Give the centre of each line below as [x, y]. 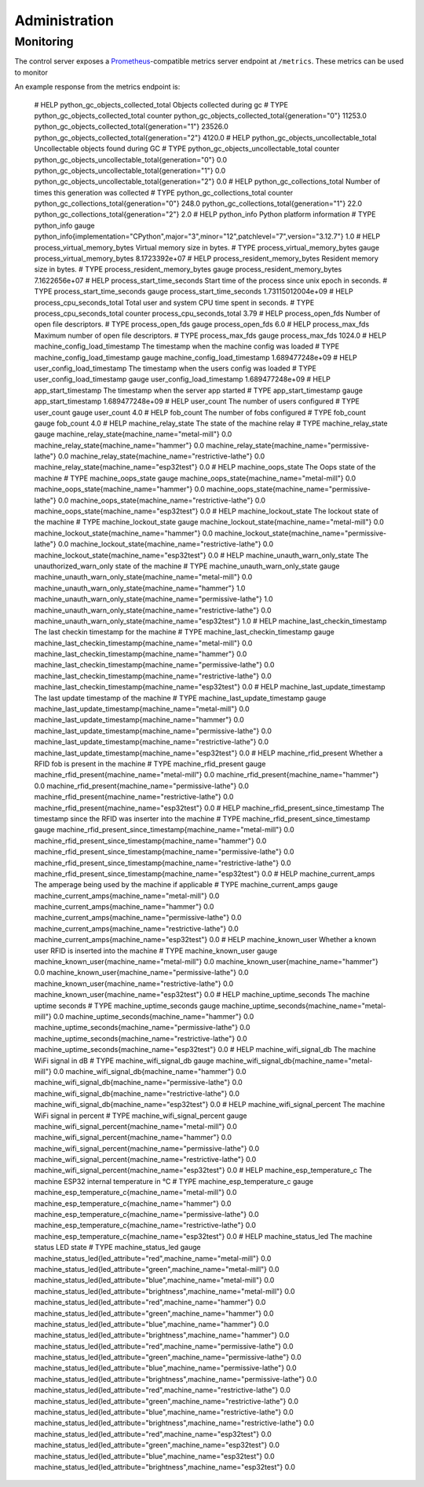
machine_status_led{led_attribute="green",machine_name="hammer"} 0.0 [154, 1313]
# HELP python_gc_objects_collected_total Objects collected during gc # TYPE [161, 104]
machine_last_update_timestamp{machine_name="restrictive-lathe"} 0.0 [152, 742]
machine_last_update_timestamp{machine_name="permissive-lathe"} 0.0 [153, 731]
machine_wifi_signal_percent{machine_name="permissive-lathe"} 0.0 [147, 1148]
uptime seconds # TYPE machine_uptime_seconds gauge [127, 1006]
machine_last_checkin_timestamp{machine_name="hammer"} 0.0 [141, 654]
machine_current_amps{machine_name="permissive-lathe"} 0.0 [138, 918]
